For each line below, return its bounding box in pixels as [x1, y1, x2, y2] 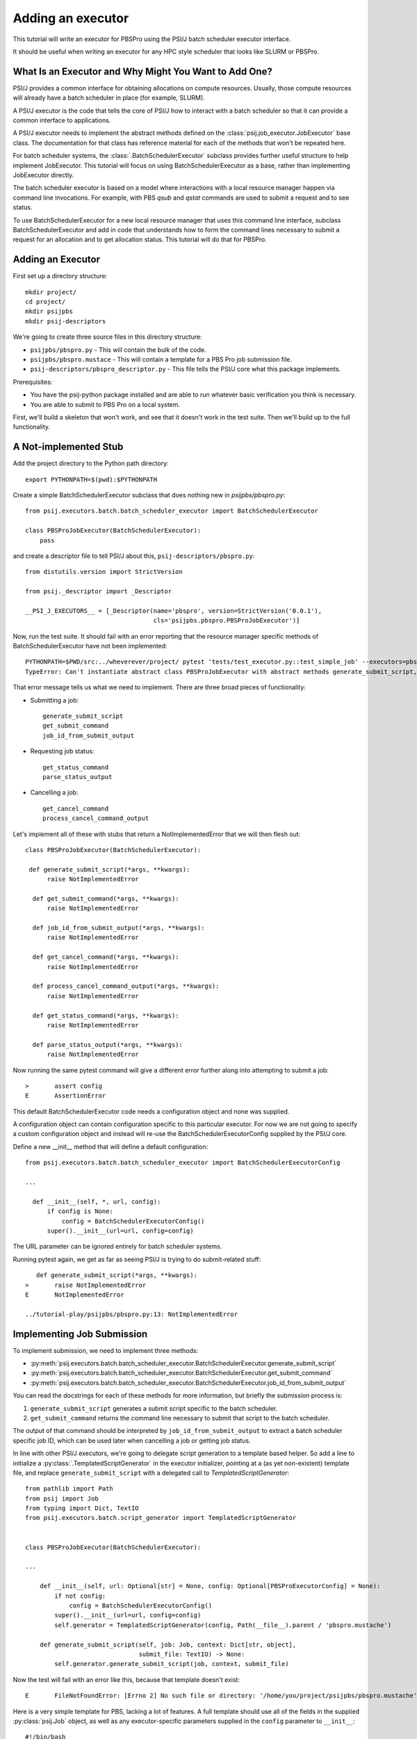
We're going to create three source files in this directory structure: [13, 332, 202, 341]
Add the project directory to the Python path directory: [13, 459, 170, 467]
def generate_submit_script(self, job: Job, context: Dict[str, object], [39, 1640, 297, 1649]
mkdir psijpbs [25, 307, 73, 316]
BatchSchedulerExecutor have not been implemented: [13, 642, 167, 650]
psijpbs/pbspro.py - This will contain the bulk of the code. [30, 345, 206, 354]
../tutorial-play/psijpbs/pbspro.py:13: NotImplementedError [25, 1310, 238, 1318]
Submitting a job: [30, 696, 79, 704]
